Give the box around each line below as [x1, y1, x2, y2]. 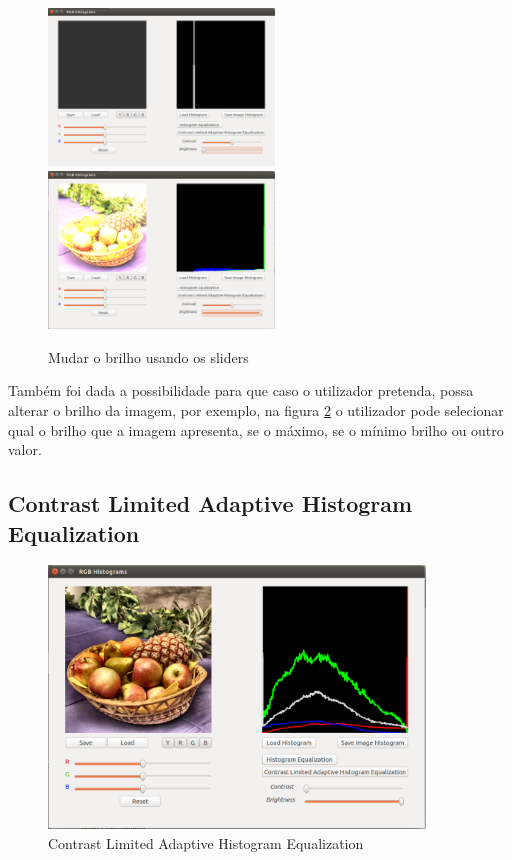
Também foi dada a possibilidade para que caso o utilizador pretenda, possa [8, 380, 474, 401]
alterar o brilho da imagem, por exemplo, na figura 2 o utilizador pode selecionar [8, 400, 504, 421]
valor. [8, 439, 42, 460]
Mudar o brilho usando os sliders [48, 346, 249, 367]
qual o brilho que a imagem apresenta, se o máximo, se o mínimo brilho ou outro [8, 419, 504, 440]
